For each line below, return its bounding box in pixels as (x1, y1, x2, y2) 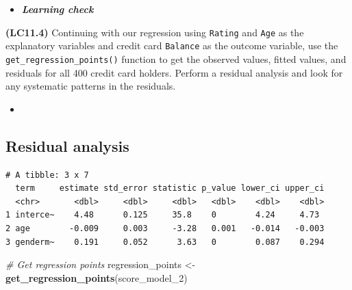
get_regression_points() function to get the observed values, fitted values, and (5, 51, 347, 66)
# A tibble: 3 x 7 (5, 170, 89, 180)
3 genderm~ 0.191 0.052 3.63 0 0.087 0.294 (5, 237, 325, 247)
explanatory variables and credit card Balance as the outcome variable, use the (5, 38, 338, 53)
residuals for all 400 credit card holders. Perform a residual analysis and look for (5, 65, 343, 79)
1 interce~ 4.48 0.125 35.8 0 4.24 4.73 (5, 210, 320, 220)
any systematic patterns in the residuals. (5, 79, 176, 93)
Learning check (21, 2, 94, 16)
